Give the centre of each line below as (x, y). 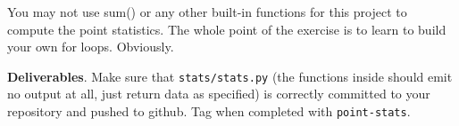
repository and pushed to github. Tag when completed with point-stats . (209, 111)
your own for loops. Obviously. (91, 47)
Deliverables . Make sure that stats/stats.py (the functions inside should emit (230, 76)
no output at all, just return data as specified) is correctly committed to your (219, 94)
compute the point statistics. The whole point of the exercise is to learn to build (227, 29)
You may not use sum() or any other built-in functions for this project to (207, 12)
